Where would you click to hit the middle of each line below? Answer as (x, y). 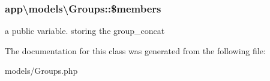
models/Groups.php (41, 71)
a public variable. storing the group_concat (85, 31)
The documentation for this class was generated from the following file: (135, 50)
